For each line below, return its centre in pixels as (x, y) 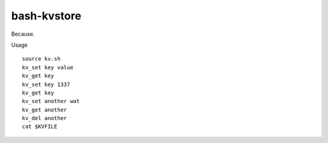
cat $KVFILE (40, 127)
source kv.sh (41, 59)
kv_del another (45, 118)
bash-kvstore (46, 16)
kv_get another (45, 110)
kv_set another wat (51, 101)
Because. (23, 34)
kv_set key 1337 (46, 84)
